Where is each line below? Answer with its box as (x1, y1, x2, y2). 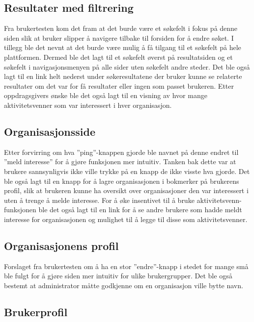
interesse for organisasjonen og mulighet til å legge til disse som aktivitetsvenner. (4, 214, 248, 224)
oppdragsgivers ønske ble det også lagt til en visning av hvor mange (4, 90, 207, 100)
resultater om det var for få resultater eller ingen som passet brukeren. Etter (4, 80, 234, 91)
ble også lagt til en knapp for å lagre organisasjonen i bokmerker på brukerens (4, 175, 239, 186)
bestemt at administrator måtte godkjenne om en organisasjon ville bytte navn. (4, 280, 243, 290)
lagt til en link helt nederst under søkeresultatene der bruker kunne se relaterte (4, 71, 242, 81)
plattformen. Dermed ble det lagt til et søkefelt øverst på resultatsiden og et (4, 51, 233, 62)
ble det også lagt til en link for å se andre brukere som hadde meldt (38, 204, 242, 215)
